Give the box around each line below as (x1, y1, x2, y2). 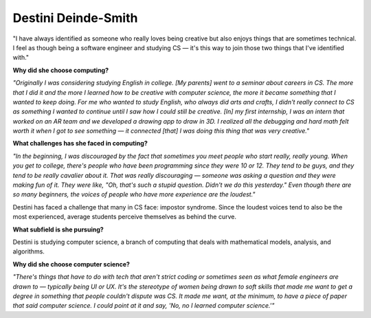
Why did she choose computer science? (12, 260, 131, 268)
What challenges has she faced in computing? (12, 139, 148, 148)
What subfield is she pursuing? (12, 225, 104, 234)
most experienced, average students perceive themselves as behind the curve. (12, 213, 237, 221)
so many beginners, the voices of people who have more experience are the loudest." (12, 190, 256, 198)
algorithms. (12, 247, 45, 255)
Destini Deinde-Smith (12, 10, 138, 25)
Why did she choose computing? (12, 66, 109, 74)
